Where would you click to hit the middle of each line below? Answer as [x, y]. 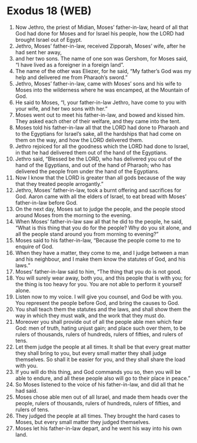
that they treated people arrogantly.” [59, 183]
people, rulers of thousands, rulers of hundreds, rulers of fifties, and [98, 403]
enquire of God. [34, 247]
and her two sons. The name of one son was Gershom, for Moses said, [101, 58]
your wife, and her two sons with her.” [61, 109]
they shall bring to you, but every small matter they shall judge [91, 353]
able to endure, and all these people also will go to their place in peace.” [103, 378]
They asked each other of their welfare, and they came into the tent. [98, 121]
